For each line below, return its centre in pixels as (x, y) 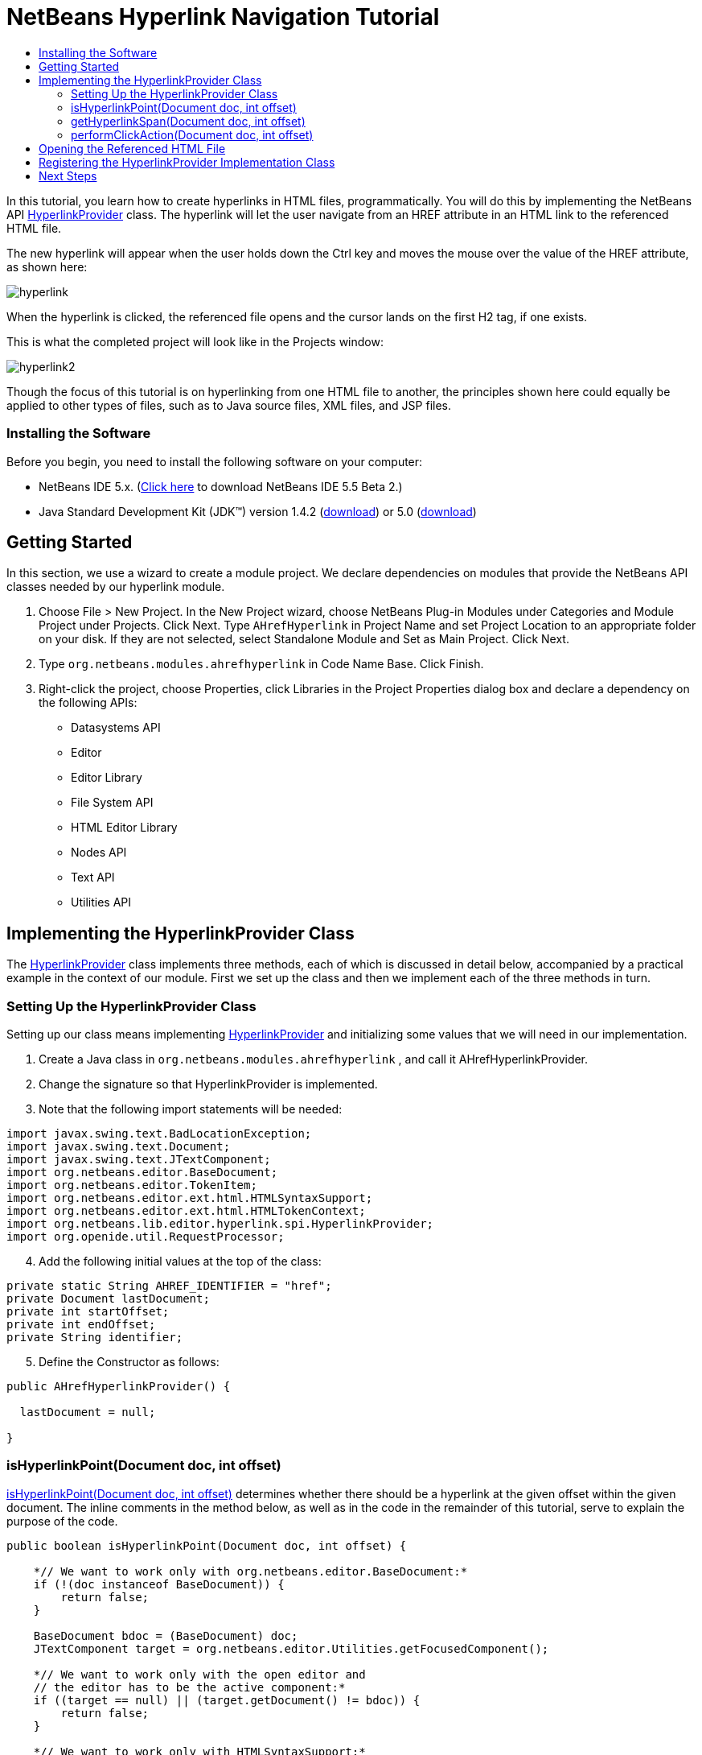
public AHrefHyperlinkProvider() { (119, 1386)
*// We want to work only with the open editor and (199, 1674)
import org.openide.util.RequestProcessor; (146, 1236)
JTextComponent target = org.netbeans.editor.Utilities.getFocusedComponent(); (291, 1648)
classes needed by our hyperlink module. (116, 587)
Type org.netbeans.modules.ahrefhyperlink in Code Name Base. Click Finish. (261, 664)
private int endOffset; (81, 1324)
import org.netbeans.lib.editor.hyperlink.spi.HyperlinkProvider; (220, 1223)
